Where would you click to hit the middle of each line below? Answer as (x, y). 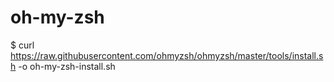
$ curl (22, 45)
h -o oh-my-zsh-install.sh (63, 66)
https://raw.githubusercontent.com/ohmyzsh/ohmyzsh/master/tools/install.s (167, 55)
